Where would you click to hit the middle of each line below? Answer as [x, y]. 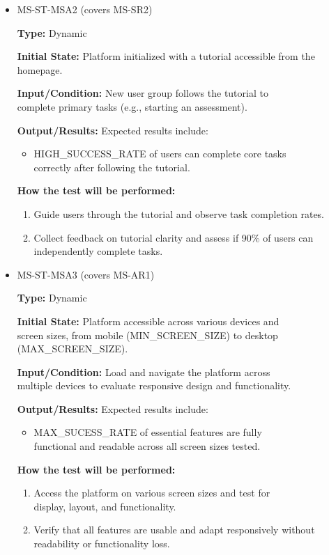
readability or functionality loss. [102, 544]
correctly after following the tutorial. [112, 167]
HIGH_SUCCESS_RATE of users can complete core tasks [160, 154]
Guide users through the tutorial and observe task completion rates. [179, 213]
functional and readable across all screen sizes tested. [147, 446]
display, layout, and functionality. [105, 506]
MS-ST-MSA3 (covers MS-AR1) [86, 274]
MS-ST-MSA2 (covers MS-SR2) [85, 9]
